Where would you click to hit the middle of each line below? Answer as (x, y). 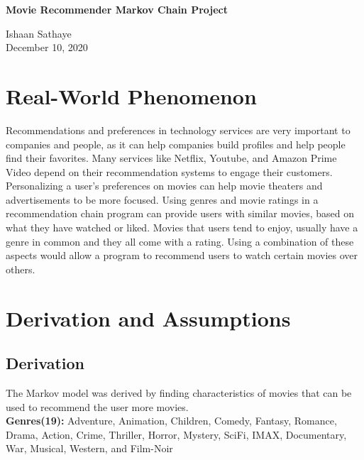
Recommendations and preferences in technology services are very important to (178, 130)
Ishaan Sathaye (39, 33)
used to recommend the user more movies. (97, 406)
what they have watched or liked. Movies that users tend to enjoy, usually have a (182, 228)
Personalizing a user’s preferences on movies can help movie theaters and (164, 186)
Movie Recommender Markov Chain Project (117, 9)
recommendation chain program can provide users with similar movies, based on (180, 213)
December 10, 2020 (47, 47)
